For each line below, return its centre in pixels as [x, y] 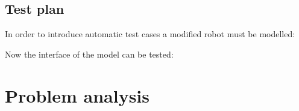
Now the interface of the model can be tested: [89, 54]
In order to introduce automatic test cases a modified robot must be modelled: [150, 34]
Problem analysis [77, 95]
